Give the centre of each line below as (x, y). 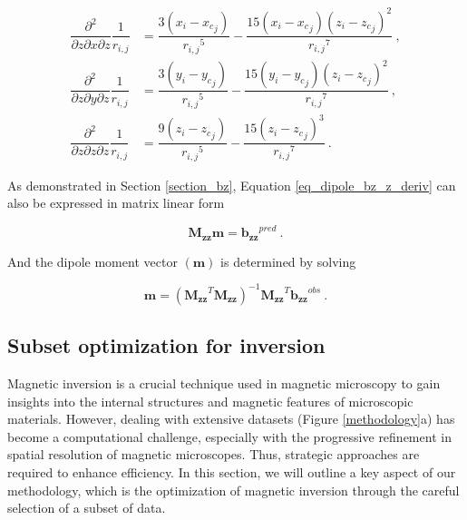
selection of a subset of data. (87, 508)
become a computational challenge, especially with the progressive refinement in (229, 436)
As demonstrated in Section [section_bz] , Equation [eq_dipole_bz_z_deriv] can (232, 185)
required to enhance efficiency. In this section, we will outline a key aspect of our (232, 472)
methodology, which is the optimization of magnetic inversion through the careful (233, 490)
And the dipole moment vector (92, 261)
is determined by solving (288, 261)
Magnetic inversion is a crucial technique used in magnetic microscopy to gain (224, 383)
